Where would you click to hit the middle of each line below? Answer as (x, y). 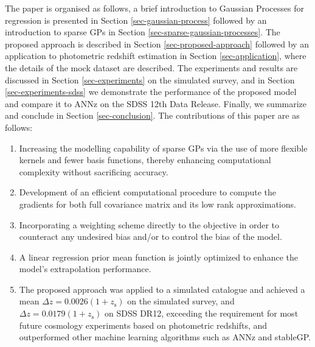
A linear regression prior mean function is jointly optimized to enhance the (158, 257)
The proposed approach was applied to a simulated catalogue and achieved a (162, 289)
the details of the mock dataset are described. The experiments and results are (151, 67)
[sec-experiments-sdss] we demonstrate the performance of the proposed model (151, 92)
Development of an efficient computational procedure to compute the (147, 192)
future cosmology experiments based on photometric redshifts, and (143, 325)
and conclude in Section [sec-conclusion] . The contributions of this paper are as (152, 115)
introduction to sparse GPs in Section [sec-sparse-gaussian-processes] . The (143, 32)
